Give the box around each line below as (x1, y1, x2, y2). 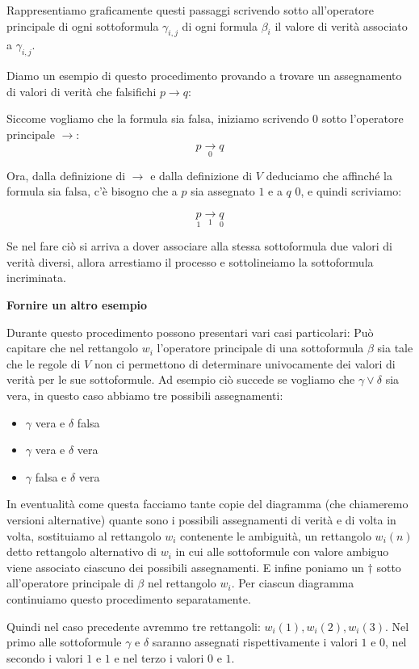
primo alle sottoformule (6, 633, 122, 650)
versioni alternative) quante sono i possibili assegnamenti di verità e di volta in (6, 511, 396, 528)
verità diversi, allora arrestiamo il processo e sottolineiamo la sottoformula (6, 253, 374, 270)
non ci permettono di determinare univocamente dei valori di (94, 355, 396, 372)
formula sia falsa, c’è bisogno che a (6, 183, 178, 200)
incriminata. (6, 269, 66, 286)
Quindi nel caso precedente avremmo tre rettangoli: (6, 617, 261, 634)
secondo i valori (6, 649, 83, 666)
